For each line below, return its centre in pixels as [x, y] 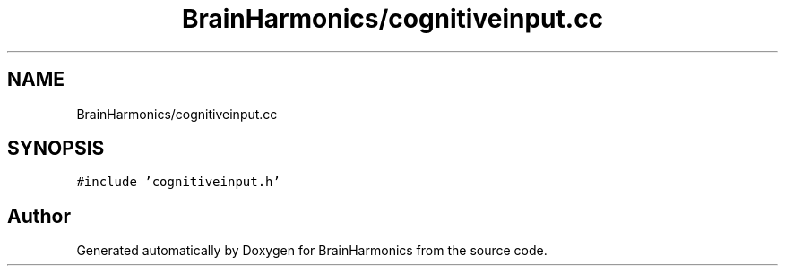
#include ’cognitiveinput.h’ [178, 182]
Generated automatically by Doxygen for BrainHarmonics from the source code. [312, 251]
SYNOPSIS [56, 149]
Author [39, 216]
